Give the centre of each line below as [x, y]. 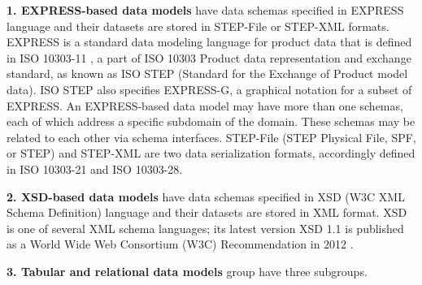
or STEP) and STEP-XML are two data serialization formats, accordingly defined [211, 153]
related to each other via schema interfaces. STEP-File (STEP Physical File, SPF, [211, 137]
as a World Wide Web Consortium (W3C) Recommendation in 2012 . [180, 244]
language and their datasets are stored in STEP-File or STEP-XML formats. [198, 26]
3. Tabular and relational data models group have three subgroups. [187, 271]
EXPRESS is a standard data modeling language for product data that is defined [209, 42]
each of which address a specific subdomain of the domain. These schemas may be [211, 121]
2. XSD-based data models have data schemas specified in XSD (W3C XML [206, 196]
